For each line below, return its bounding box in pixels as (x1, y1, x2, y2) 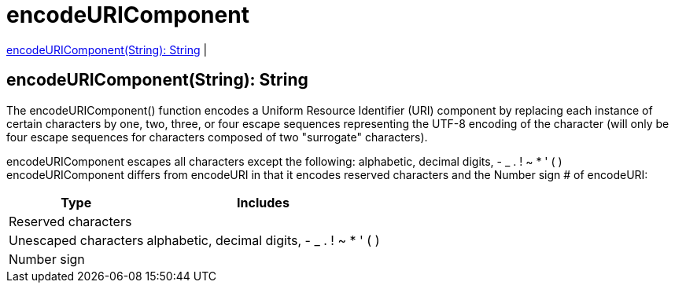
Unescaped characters (9, 232, 144, 248)
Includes (237, 194, 290, 210)
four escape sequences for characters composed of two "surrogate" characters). (6, 130, 428, 144)
